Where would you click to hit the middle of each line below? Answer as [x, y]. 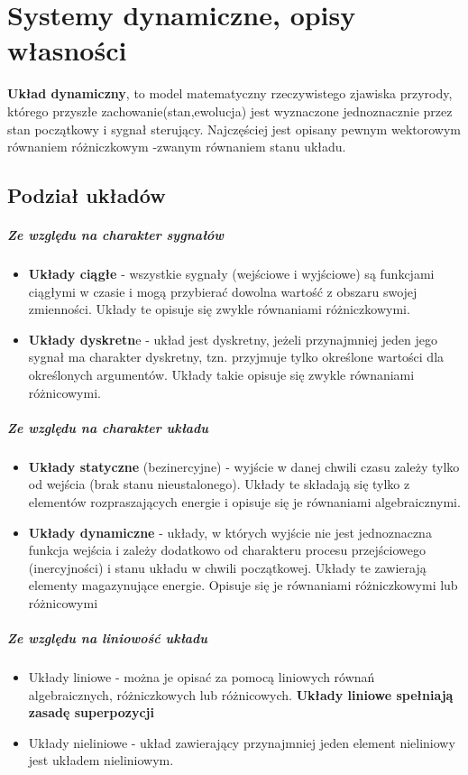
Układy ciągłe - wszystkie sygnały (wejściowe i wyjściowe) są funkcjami [231, 274]
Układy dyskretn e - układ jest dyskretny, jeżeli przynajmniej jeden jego [233, 339]
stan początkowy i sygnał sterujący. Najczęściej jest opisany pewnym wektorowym [234, 129]
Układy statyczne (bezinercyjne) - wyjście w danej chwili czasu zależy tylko [244, 466]
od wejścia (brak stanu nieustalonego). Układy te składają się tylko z [219, 484]
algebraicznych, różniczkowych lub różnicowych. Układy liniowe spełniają [241, 694]
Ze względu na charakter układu [108, 427]
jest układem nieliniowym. [101, 760]
